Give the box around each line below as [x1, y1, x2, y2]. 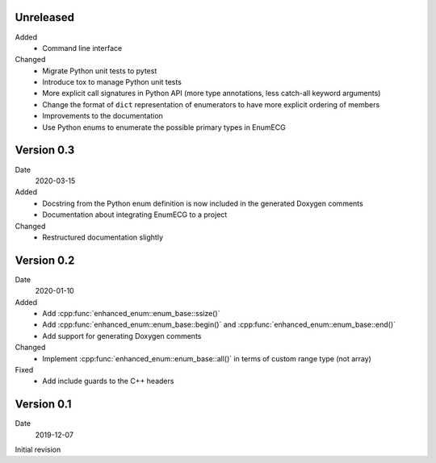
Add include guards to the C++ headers [42, 376, 174, 386]
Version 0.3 [15, 144, 75, 157]
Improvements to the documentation [42, 111, 163, 121]
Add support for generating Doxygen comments [42, 331, 202, 340]
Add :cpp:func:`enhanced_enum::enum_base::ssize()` [42, 308, 220, 318]
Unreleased [15, 10, 75, 24]
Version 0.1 [15, 398, 72, 411]
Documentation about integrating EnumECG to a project [42, 210, 228, 219]
